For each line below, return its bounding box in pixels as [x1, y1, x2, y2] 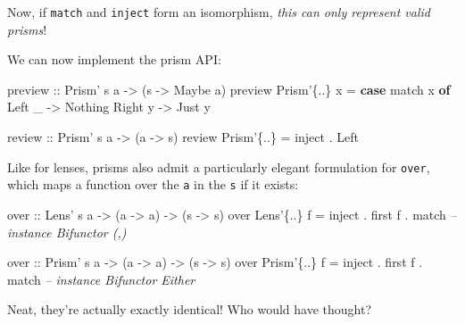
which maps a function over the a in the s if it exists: [7, 175, 299, 194]
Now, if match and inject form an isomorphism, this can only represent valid [7, 3, 430, 21]
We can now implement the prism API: [7, 50, 221, 69]
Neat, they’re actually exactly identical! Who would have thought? [7, 300, 372, 319]
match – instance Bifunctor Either [7, 270, 195, 288]
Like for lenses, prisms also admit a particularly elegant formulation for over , [7, 157, 430, 176]
